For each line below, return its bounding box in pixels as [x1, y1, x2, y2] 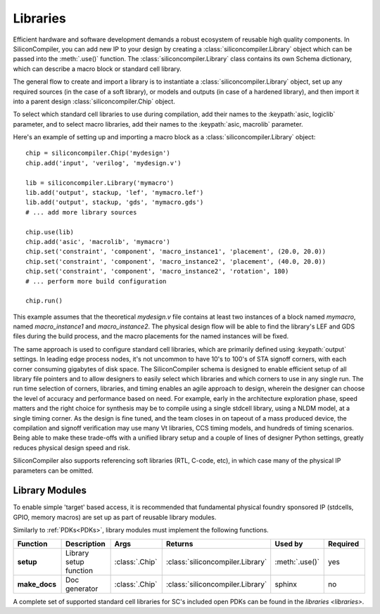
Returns [165, 539, 194, 549]
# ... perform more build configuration [25, 277, 167, 285]
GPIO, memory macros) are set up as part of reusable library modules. [13, 513, 217, 521]
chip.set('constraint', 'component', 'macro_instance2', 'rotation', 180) [25, 267, 289, 276]
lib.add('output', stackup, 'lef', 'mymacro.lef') [25, 188, 204, 197]
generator [65, 584, 99, 594]
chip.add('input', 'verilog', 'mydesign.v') [25, 159, 182, 167]
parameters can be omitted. [13, 466, 94, 475]
